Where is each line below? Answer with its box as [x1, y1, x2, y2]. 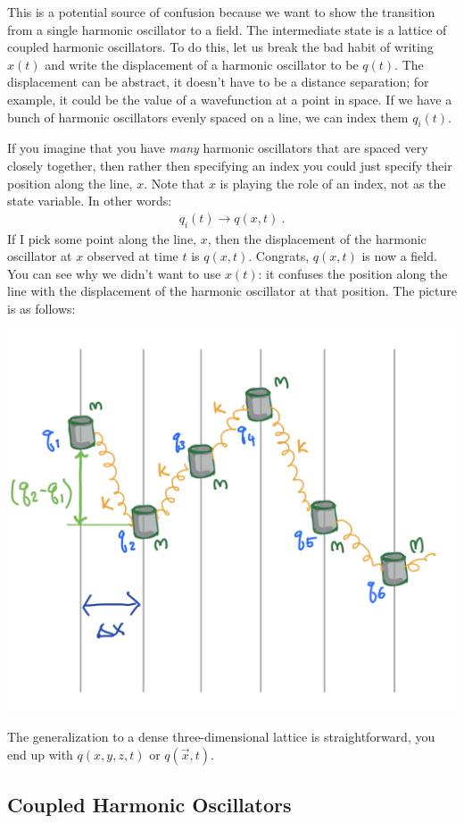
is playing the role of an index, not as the [220, 173, 446, 192]
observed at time [87, 247, 178, 265]
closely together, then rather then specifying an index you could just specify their [7, 155, 452, 174]
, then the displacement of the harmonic [207, 229, 427, 248]
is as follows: [7, 298, 76, 317]
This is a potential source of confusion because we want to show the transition [7, 3, 435, 21]
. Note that [144, 173, 205, 192]
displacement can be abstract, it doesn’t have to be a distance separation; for [7, 72, 429, 91]
